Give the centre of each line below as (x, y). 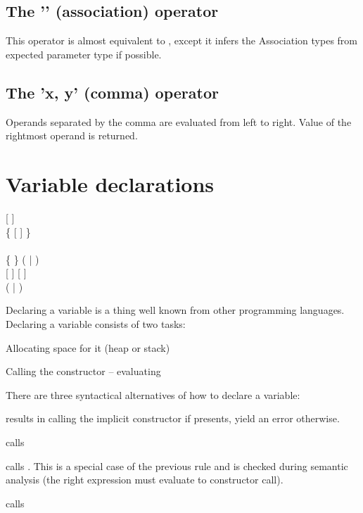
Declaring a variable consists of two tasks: (96, 324)
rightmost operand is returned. (72, 135)
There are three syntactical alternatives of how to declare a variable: (153, 394)
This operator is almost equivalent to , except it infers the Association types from (181, 40)
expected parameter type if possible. (84, 54)
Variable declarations (110, 183)
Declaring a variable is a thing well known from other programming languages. (175, 310)
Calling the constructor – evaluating (83, 371)
